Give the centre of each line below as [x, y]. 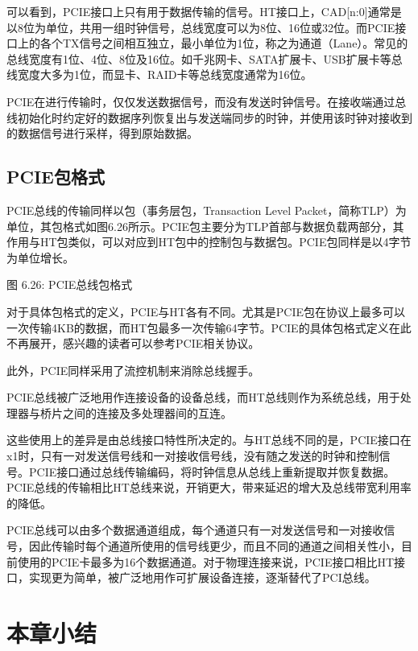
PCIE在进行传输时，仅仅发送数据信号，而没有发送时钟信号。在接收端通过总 [207, 101]
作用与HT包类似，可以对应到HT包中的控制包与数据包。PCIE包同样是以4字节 [209, 242]
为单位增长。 [40, 257]
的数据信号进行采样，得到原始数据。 [102, 133]
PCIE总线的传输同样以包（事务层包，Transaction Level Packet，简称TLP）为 [207, 210]
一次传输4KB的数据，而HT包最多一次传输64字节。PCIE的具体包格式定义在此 [209, 327]
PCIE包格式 [56, 177]
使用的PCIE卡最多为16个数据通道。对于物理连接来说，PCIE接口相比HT [206, 561]
